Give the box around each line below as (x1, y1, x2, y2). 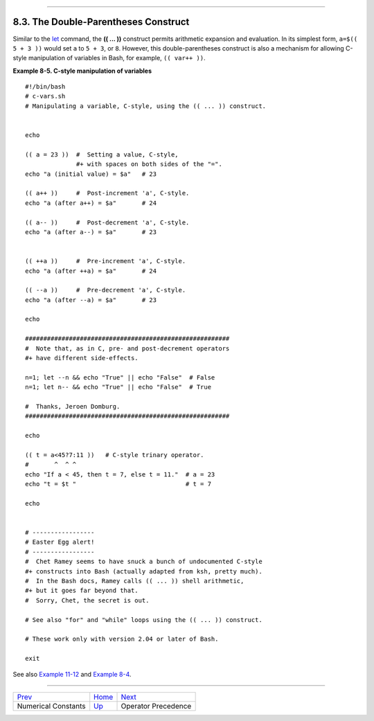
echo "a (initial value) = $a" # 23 (25, 170, 157, 178)
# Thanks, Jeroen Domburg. (25, 402, 121, 410)
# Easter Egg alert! (25, 538, 95, 546)
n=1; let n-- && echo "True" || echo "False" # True (25, 383, 211, 391)
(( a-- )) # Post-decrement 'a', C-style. (25, 218, 190, 226)
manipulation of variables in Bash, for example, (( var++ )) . (28, 54, 206, 62)
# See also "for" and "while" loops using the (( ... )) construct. (25, 616, 262, 623)
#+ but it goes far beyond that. (25, 587, 139, 595)
